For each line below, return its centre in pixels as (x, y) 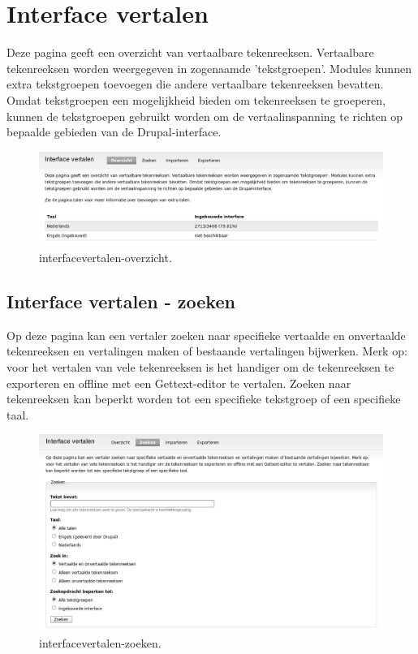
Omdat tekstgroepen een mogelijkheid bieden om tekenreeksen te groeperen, (196, 99)
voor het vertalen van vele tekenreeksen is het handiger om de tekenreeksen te (200, 367)
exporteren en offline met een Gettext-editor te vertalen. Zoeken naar (179, 383)
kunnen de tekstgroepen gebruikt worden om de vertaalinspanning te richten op (205, 116)
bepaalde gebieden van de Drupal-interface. (114, 132)
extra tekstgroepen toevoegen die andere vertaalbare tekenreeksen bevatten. (195, 84)
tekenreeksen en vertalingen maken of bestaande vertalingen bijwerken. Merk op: (207, 351)
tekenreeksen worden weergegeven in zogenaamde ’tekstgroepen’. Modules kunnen (209, 68)
